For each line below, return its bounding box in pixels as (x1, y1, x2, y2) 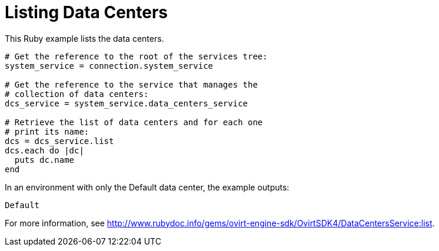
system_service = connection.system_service (5, 61, 214, 71)
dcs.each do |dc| (5, 145, 84, 155)
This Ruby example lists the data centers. (5, 33, 164, 43)
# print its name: (5, 126, 89, 136)
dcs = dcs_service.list (5, 136, 114, 146)
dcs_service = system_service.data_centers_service (5, 98, 248, 108)
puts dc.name (14, 155, 75, 165)
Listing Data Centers (5, 2, 168, 22)
